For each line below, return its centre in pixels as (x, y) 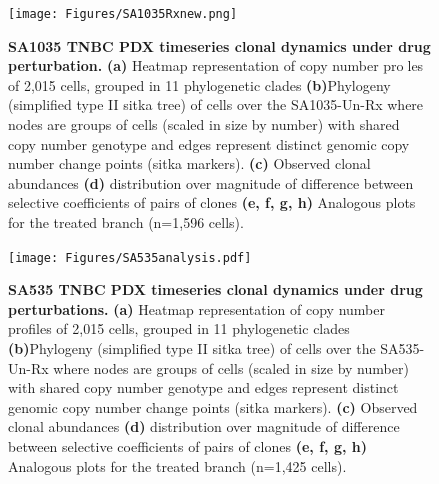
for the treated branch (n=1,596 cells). (126, 222)
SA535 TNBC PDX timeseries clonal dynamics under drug (215, 289)
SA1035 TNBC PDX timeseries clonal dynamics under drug (219, 45)
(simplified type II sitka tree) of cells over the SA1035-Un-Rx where (216, 104)
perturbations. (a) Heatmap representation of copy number (196, 308)
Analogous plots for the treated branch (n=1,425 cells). (177, 465)
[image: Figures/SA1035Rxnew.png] (123, 14)
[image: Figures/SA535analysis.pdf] (130, 257)
